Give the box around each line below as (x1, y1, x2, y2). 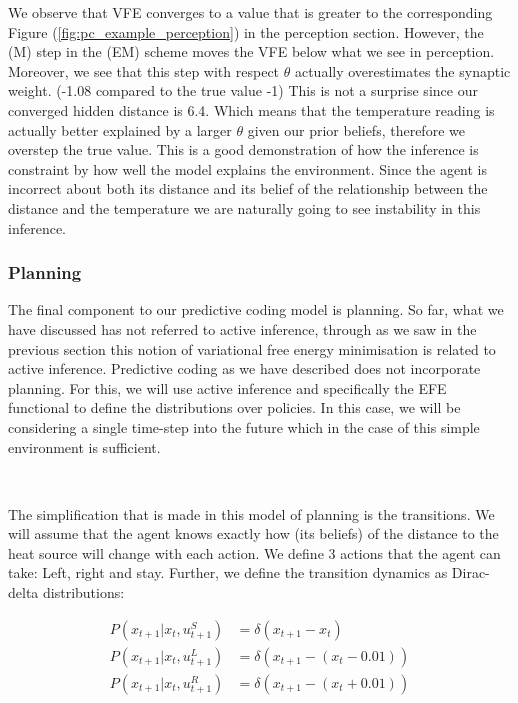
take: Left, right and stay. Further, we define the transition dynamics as (8, 562, 448, 583)
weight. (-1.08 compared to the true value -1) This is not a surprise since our (8, 80, 478, 101)
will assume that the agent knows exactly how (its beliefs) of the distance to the (8, 523, 499, 544)
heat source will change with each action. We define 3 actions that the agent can (8, 542, 501, 563)
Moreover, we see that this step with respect (8, 60, 280, 81)
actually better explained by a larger (8, 119, 232, 140)
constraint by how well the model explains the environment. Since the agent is (8, 158, 488, 179)
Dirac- (451, 562, 490, 583)
